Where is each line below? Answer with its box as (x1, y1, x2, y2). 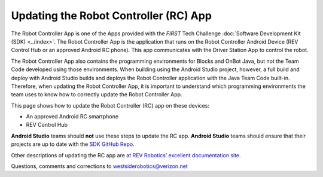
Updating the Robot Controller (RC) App (11, 9, 212, 22)
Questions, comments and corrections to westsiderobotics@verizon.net (11, 163, 188, 170)
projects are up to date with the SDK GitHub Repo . (11, 141, 135, 148)
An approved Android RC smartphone (26, 113, 119, 120)
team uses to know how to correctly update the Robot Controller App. (11, 91, 182, 98)
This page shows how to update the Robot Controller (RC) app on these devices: (11, 102, 209, 109)
